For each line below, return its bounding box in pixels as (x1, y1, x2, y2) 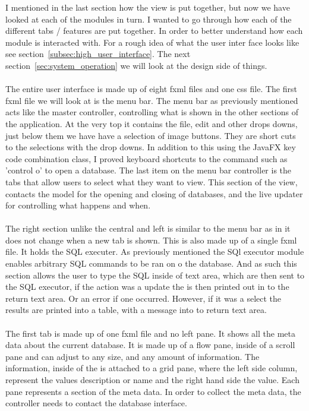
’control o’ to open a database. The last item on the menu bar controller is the (5, 164, 292, 176)
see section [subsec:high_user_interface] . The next (5, 48, 191, 60)
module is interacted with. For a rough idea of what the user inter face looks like (5, 36, 299, 48)
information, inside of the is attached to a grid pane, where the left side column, (5, 362, 298, 374)
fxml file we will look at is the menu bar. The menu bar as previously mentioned (5, 94, 298, 106)
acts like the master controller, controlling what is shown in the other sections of (5, 106, 298, 118)
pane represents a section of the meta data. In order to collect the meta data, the (5, 385, 301, 397)
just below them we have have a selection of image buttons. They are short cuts (5, 129, 296, 141)
